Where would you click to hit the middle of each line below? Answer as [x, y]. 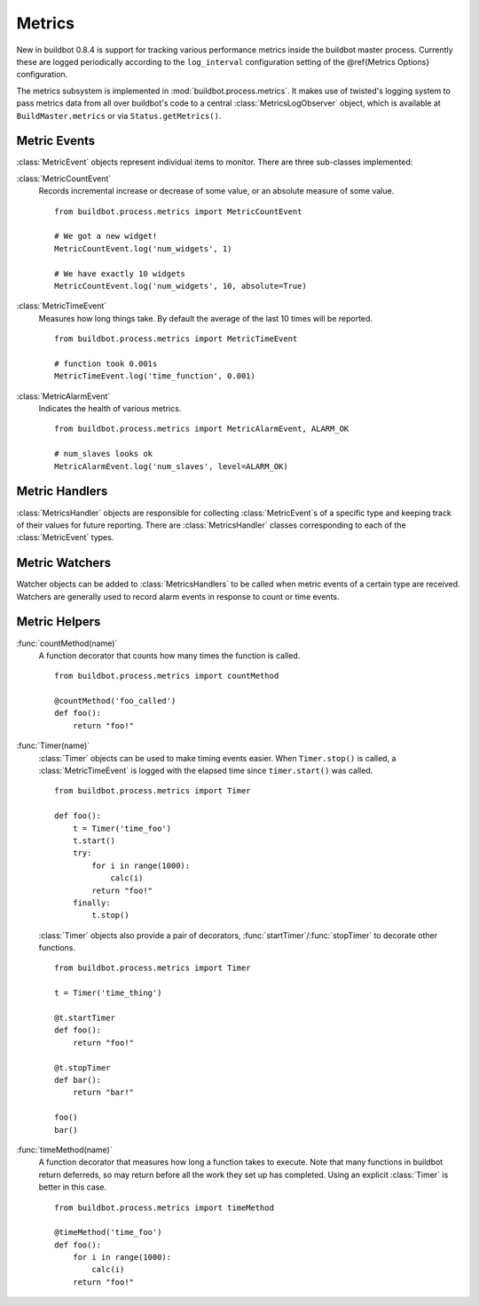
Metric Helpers [59, 622]
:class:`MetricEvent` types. [65, 538]
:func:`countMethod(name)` [67, 643]
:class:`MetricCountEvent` [64, 179]
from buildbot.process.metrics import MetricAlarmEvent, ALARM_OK [202, 429]
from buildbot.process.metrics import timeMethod [165, 1207]
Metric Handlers [62, 492]
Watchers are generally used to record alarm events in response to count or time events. [178, 596]
